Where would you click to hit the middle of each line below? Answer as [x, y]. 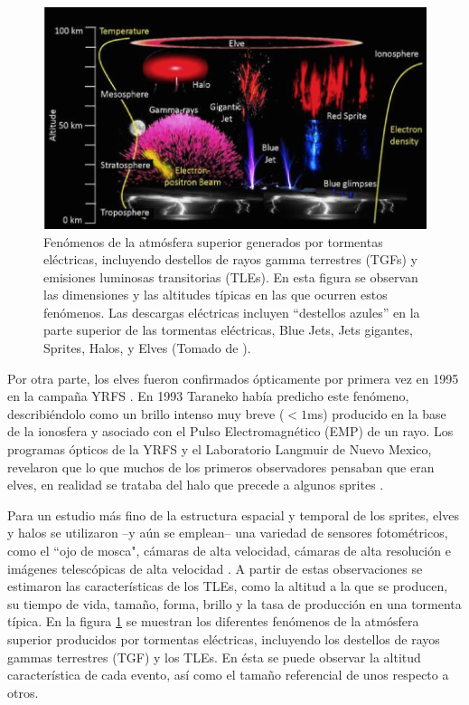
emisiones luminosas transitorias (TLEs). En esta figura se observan [231, 276]
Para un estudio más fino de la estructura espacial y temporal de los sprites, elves [233, 514]
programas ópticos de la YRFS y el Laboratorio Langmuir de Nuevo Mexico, [220, 449]
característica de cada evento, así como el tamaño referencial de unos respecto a [228, 675]
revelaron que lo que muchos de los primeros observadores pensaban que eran [221, 467]
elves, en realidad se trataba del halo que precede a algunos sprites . [196, 485]
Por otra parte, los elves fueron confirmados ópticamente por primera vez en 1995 [233, 378]
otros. [23, 692]
